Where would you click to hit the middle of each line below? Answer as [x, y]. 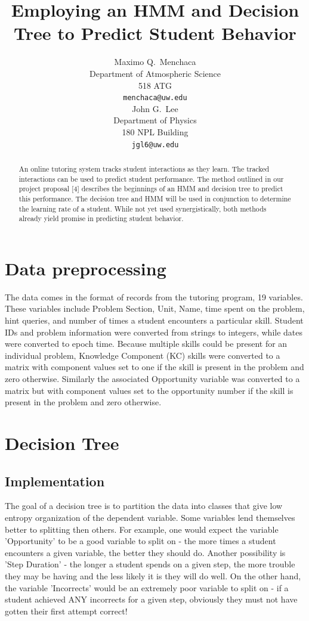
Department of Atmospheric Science [155, 73]
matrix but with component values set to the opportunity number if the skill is [149, 390]
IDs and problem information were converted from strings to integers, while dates [154, 332]
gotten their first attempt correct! [66, 611]
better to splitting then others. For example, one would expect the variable [142, 529]
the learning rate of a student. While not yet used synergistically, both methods [143, 208]
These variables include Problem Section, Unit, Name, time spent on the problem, [155, 308]
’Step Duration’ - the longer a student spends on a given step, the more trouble [150, 564]
